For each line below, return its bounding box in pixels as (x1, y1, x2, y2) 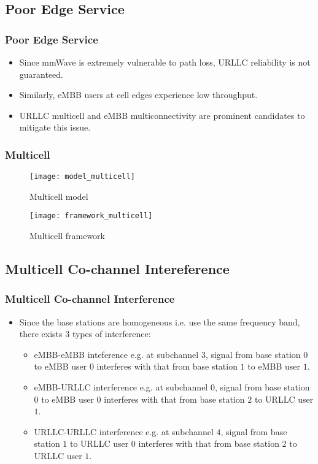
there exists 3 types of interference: (19, 327, 151, 340)
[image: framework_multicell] (29, 211, 153, 221)
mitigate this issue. (19, 121, 91, 134)
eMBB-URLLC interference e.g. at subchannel (34, 381, 208, 394)
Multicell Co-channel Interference (5, 291, 175, 306)
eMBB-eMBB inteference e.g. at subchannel (34, 348, 199, 360)
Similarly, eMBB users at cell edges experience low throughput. (19, 88, 258, 101)
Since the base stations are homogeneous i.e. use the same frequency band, (19, 315, 300, 328)
